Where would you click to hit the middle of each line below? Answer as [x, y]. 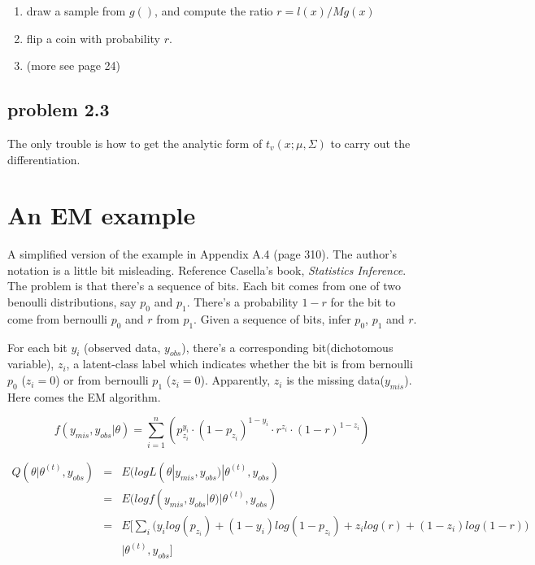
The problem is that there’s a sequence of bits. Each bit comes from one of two [204, 286]
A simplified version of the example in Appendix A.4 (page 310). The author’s [202, 254]
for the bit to [363, 302]
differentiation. [44, 159]
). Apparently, [235, 380]
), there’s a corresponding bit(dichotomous [287, 347]
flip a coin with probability [93, 38]
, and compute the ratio [214, 11]
